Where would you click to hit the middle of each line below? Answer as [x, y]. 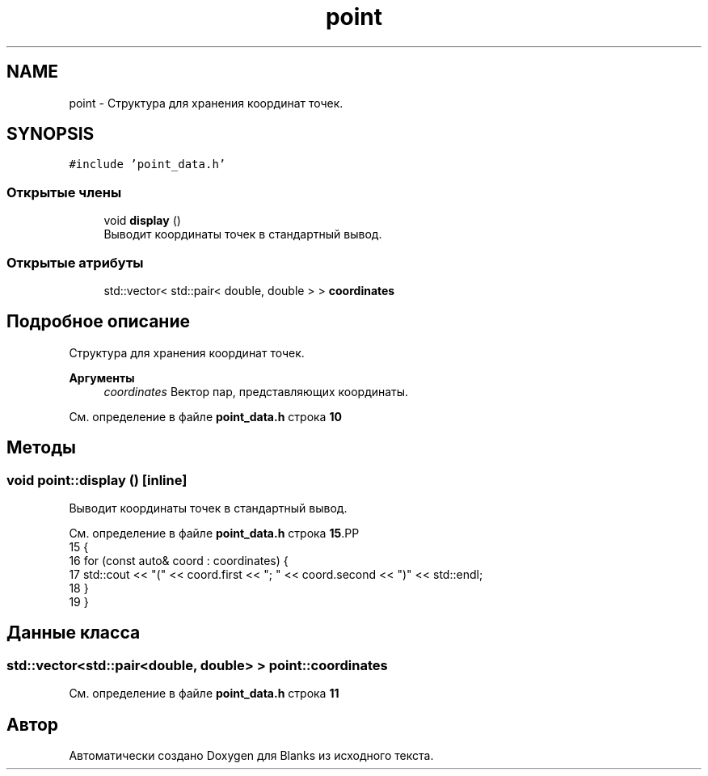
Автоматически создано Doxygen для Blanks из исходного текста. [251, 756]
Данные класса [74, 633]
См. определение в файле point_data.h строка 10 [205, 416]
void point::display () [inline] [97, 480]
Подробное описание [98, 322]
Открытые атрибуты [75, 262]
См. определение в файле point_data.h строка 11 [204, 694]
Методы [41, 448]
